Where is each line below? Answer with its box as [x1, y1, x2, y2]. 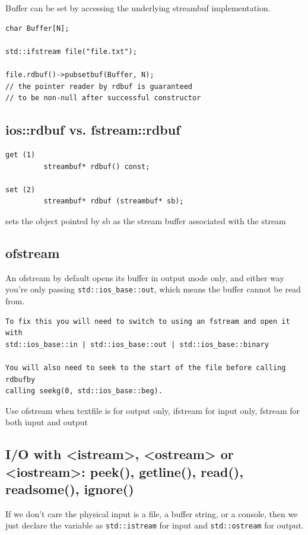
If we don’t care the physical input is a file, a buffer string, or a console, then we [5, 507, 298, 520]
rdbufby [5, 375, 36, 384]
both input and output [5, 416, 88, 428]
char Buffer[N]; [5, 24, 69, 33]
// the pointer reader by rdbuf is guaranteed [5, 82, 192, 91]
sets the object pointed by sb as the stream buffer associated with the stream [5, 214, 286, 227]
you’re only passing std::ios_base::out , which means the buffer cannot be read [5, 283, 301, 295]
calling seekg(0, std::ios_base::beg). [5, 387, 163, 396]
